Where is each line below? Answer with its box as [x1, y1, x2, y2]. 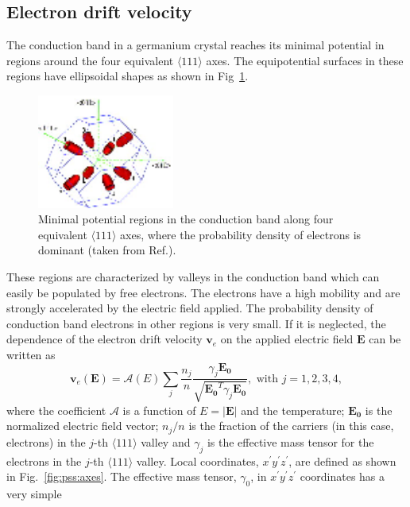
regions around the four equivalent [6, 52, 174, 68]
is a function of [122, 401, 196, 418]
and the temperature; [241, 401, 345, 418]
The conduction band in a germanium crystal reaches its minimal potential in [6, 37, 385, 53]
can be [369, 331, 401, 347]
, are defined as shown [288, 452, 396, 469]
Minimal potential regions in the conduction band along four [38, 211, 334, 227]
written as [6, 346, 56, 362]
